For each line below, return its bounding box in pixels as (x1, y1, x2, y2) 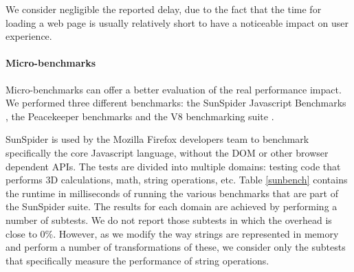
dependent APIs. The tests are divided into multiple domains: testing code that (5, 159, 341, 173)
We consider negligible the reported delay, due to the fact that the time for (5, 2, 322, 16)
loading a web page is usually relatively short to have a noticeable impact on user (5, 15, 349, 30)
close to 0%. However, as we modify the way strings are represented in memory (5, 226, 339, 240)
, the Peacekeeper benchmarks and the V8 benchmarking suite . (5, 109, 274, 123)
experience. (5, 29, 52, 43)
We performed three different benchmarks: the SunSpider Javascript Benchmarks (5, 95, 346, 110)
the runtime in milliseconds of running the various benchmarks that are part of (5, 185, 338, 200)
